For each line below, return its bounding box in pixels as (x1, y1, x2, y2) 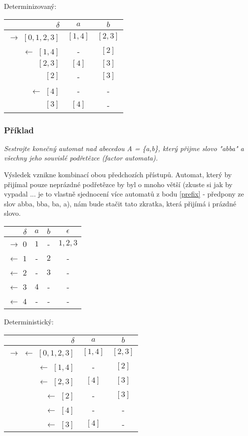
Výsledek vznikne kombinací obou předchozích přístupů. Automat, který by (4, 169, 232, 179)
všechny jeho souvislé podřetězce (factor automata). (4, 153, 158, 163)
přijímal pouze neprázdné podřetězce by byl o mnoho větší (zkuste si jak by (4, 179, 233, 189)
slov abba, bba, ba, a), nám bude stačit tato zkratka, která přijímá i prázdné (4, 198, 236, 208)
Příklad (4, 123, 34, 136)
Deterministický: (4, 316, 54, 326)
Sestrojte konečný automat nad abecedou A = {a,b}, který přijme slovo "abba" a (4, 143, 244, 153)
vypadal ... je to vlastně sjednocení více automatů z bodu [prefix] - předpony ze (4, 189, 244, 199)
